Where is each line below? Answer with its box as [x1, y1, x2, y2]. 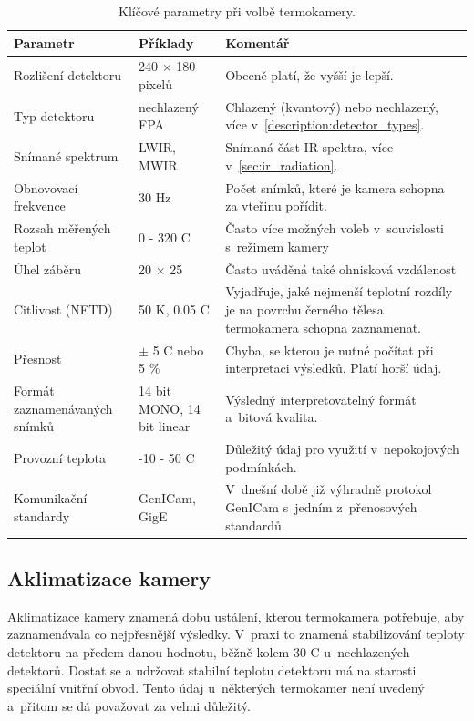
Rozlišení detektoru [14, 66, 122, 85]
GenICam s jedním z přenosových [225, 498, 417, 516]
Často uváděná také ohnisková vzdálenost [225, 259, 457, 278]
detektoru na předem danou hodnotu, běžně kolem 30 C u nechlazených [7, 643, 410, 662]
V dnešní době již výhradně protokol [225, 479, 432, 499]
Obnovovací [14, 178, 78, 197]
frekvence [14, 196, 66, 215]
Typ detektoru [14, 106, 95, 125]
